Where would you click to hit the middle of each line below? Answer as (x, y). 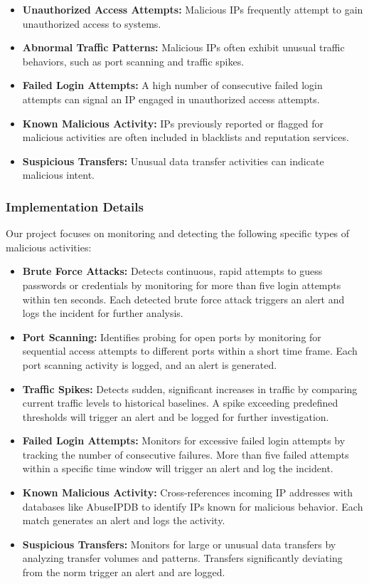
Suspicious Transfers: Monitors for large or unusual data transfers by (179, 544)
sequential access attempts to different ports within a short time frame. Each (190, 351)
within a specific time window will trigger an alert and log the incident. (178, 468)
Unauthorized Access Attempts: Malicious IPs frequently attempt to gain (193, 9)
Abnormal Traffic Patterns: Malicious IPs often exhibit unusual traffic (183, 47)
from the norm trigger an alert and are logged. (124, 572)
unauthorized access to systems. (92, 23)
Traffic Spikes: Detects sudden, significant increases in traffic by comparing (190, 389)
